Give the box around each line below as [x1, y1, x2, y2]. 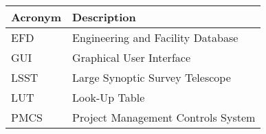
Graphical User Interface [72, 49, 190, 65]
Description [72, 9, 136, 25]
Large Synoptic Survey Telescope [72, 69, 231, 85]
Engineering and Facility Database [72, 30, 239, 45]
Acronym [11, 9, 62, 25]
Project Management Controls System [72, 109, 256, 125]
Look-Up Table [72, 89, 145, 105]
